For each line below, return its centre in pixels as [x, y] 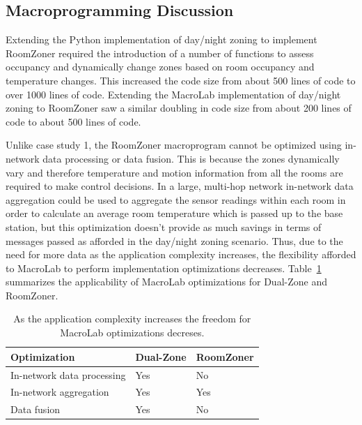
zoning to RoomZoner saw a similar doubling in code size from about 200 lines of [179, 108]
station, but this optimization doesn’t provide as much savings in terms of [164, 226]
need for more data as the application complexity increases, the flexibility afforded [181, 254]
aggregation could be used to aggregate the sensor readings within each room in [176, 199]
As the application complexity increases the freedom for [132, 319]
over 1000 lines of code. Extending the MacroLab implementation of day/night [173, 94]
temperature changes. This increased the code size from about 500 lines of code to [181, 80]
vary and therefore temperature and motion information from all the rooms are [174, 172]
